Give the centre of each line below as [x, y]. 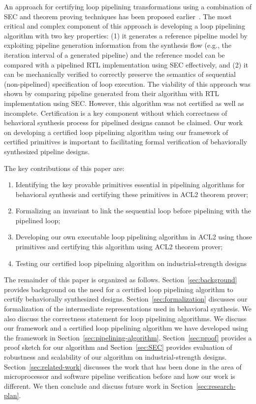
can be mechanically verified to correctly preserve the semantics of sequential [120, 74]
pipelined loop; [38, 220]
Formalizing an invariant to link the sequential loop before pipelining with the [133, 211]
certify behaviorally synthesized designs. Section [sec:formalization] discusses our [126, 299]
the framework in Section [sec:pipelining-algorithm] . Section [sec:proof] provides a [128, 337]
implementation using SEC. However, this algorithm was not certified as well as [124, 103]
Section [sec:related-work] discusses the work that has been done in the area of [123, 366]
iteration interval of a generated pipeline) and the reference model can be [114, 54]
